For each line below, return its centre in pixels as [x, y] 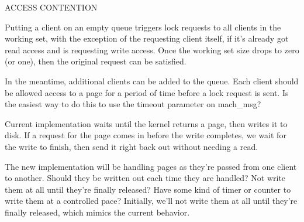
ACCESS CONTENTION [51, 7]
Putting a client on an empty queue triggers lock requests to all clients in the [143, 27]
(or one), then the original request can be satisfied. [96, 61]
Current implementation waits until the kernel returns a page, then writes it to [146, 123]
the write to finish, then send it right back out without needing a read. [132, 146]
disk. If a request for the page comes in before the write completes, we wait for [146, 135]
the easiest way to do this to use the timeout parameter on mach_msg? [133, 104]
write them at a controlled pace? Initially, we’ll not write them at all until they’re [151, 201]
